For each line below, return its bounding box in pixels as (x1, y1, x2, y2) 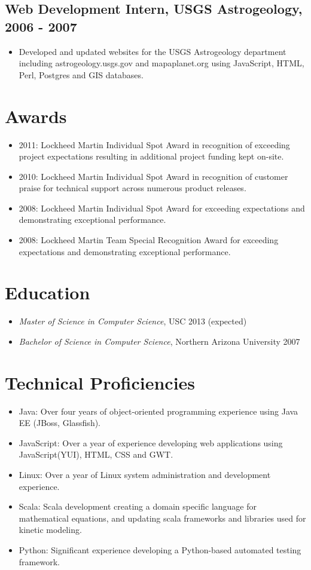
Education (5, 280, 90, 305)
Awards (5, 103, 67, 128)
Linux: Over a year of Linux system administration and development (19, 468, 271, 481)
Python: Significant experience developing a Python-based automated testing (19, 544, 301, 556)
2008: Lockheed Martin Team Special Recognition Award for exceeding (19, 234, 279, 246)
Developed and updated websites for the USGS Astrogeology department (19, 45, 286, 57)
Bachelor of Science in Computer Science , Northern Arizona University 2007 (19, 335, 300, 347)
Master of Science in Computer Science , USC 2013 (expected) (19, 315, 247, 327)
